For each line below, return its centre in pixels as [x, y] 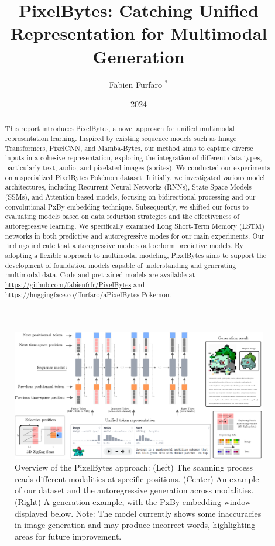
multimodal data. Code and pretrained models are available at [100, 275]
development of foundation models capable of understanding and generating [121, 265]
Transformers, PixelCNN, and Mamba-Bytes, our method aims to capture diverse [129, 148]
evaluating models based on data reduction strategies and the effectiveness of [122, 216]
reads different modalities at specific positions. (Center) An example [137, 478]
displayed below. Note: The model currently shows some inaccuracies [138, 513]
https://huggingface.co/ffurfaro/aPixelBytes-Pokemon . [88, 294]
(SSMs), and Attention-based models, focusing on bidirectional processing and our [130, 197]
